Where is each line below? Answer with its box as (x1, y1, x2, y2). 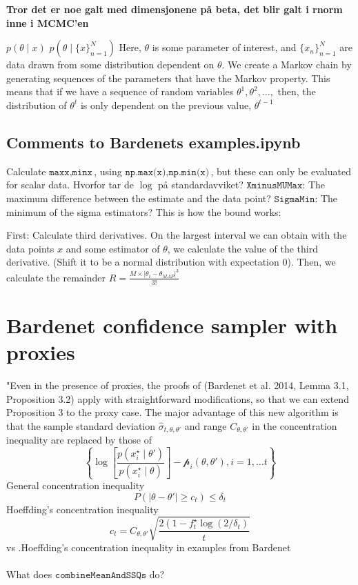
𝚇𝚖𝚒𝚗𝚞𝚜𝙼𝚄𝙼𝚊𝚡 (246, 181, 303, 191)
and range (184, 418, 227, 433)
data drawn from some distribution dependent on (6, 57, 215, 72)
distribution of (6, 97, 67, 112)
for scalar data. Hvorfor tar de (6, 177, 135, 192)
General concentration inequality (6, 478, 145, 493)
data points (6, 241, 54, 255)
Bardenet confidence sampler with (6, 310, 338, 339)
